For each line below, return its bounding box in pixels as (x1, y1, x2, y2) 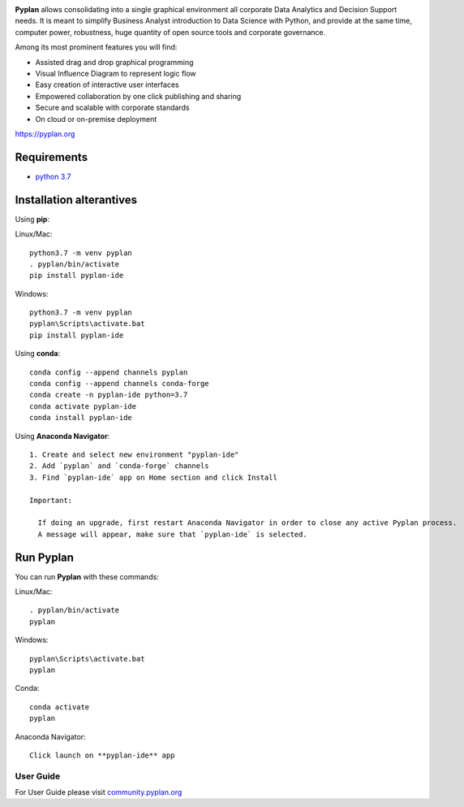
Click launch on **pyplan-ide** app (29, 750, 175, 760)
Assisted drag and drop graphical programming (35, 57, 194, 67)
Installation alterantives (15, 193, 138, 206)
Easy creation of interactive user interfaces (35, 80, 179, 89)
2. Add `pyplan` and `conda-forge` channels (29, 462, 210, 471)
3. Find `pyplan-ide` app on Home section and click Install (29, 472, 277, 482)
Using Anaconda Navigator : (15, 431, 110, 440)
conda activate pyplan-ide (29, 401, 137, 410)
